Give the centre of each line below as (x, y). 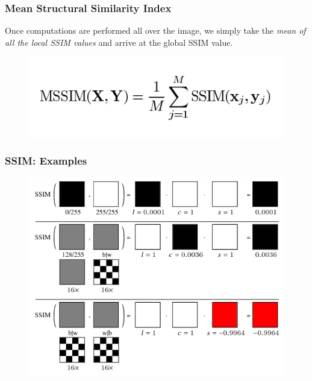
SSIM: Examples (46, 161)
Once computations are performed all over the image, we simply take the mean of (155, 30)
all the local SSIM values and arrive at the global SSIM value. (119, 42)
